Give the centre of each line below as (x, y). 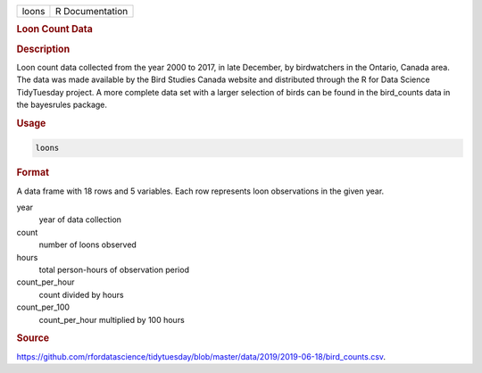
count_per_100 (43, 307)
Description (43, 49)
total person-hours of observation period (114, 269)
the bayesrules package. (62, 105)
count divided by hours (81, 294)
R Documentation (91, 11)
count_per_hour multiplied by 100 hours (112, 319)
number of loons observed (88, 245)
